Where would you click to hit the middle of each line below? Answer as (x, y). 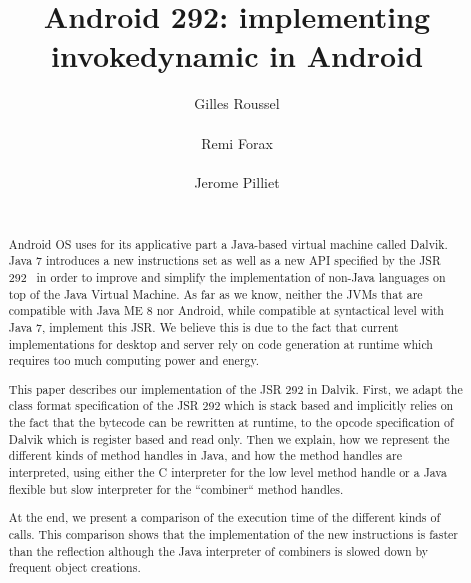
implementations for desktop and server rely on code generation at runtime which (220, 343)
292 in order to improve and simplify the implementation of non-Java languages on (227, 276)
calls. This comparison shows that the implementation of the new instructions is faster (233, 533)
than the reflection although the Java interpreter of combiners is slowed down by (218, 550)
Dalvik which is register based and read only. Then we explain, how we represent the (229, 438)
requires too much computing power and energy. (134, 360)
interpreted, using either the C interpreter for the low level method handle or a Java (227, 472)
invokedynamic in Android (237, 55)
